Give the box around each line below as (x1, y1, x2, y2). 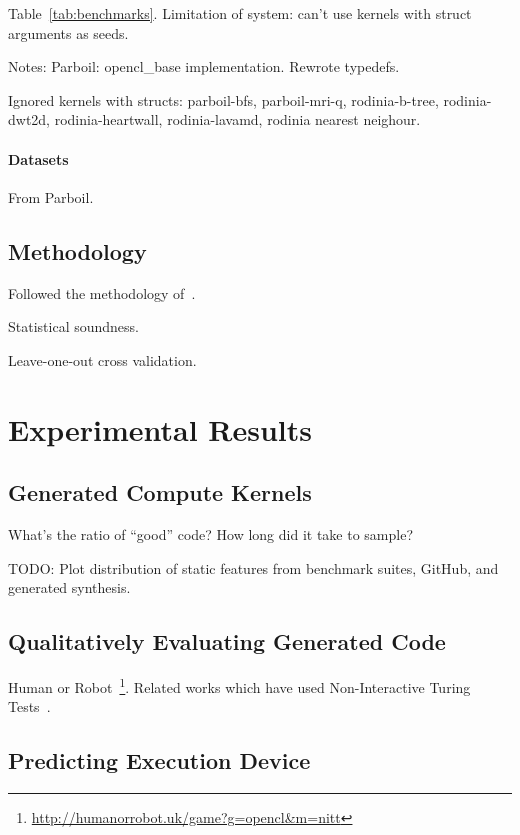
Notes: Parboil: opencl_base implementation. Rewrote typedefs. (8, 56, 400, 77)
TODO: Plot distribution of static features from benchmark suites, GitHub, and (8, 557, 499, 578)
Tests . (8, 696, 51, 717)
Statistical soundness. (8, 316, 139, 337)
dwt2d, (8, 109, 51, 130)
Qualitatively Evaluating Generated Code (8, 626, 446, 657)
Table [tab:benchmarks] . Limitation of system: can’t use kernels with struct (8, 3, 472, 23)
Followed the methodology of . (8, 282, 196, 303)
